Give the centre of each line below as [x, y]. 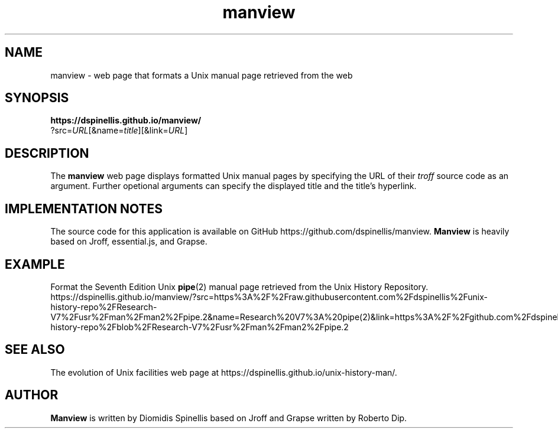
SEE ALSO [35, 350]
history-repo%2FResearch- [104, 307]
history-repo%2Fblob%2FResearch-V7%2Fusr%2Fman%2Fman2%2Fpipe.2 [199, 327]
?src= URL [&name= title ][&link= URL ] [119, 131]
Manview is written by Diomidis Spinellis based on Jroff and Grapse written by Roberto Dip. [229, 418]
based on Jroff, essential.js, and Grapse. [129, 242]
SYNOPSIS [37, 98]
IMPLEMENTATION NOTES [84, 209]
